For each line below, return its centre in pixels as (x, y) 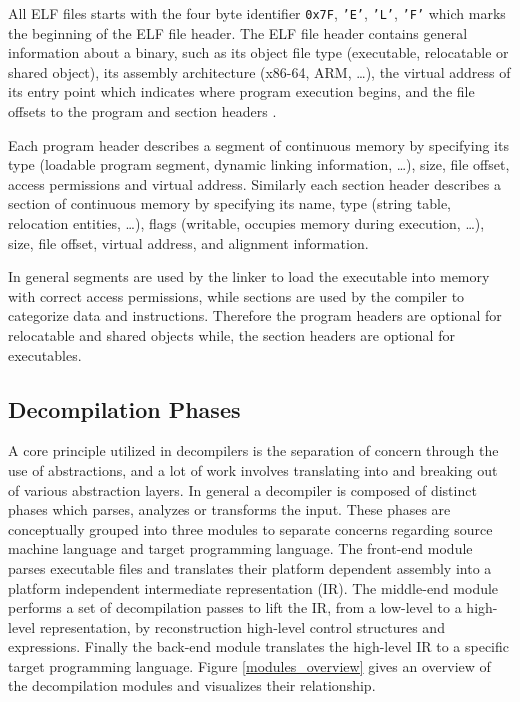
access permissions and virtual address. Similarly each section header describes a (254, 183)
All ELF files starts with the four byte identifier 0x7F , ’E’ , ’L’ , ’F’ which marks (257, 13)
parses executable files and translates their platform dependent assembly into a (250, 567)
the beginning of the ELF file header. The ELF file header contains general (238, 32)
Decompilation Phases (124, 408)
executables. (45, 354)
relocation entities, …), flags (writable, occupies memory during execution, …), (246, 223)
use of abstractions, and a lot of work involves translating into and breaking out (253, 469)
